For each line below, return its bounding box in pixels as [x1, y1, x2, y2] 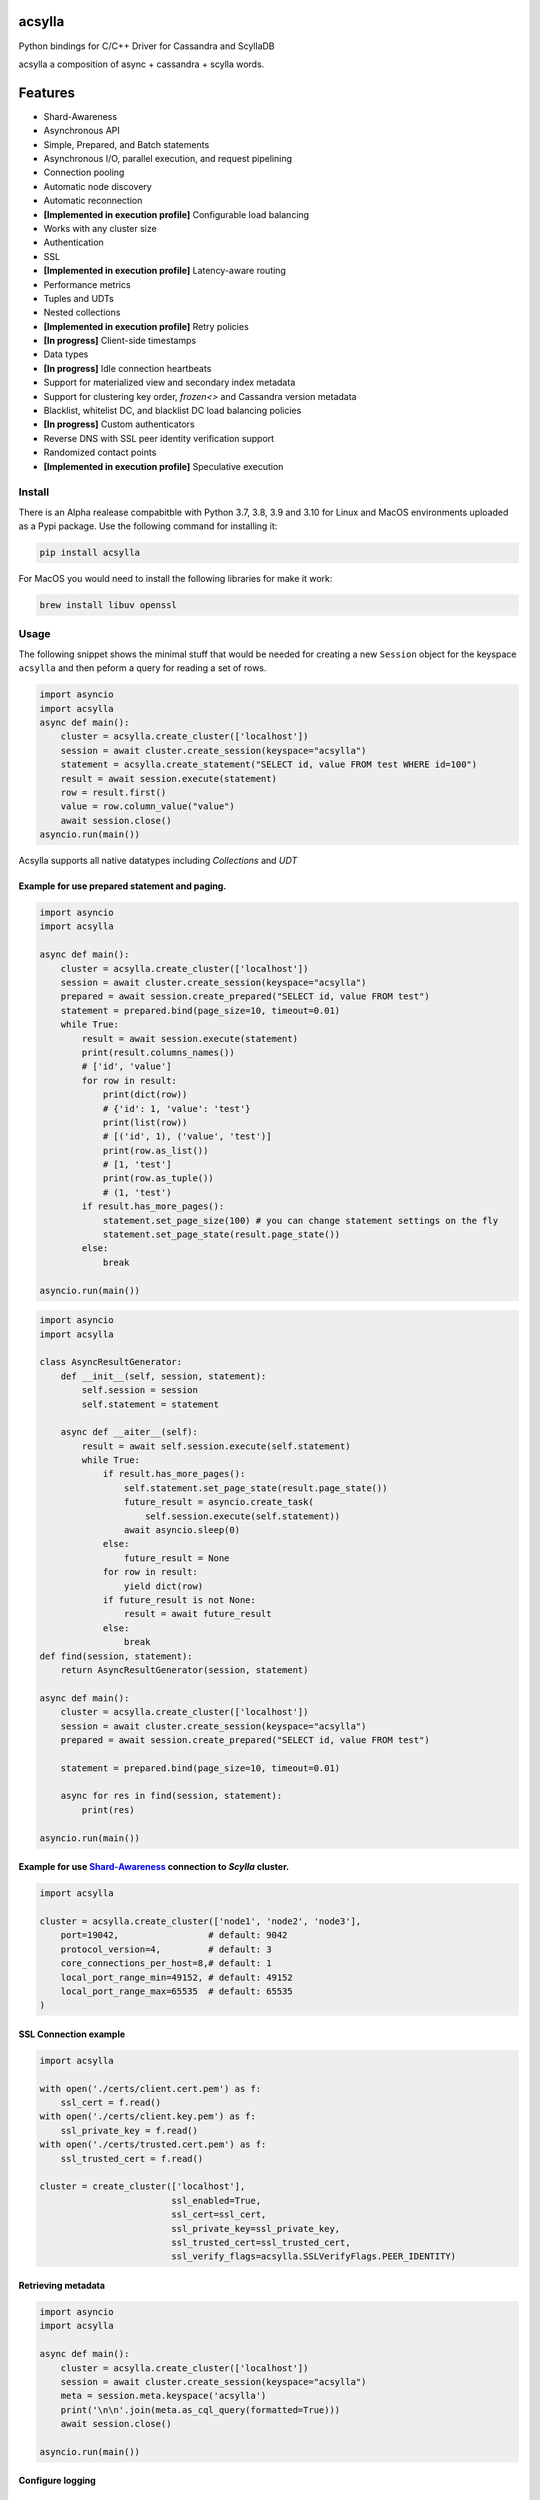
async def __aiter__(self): [60, 1426, 199, 1438]
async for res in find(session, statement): [60, 1790, 283, 1802]
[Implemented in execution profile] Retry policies [43, 320, 249, 332]
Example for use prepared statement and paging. [18, 880, 227, 892]
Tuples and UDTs [43, 292, 114, 304]
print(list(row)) [102, 1116, 188, 1128]
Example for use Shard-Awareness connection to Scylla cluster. [18, 1861, 290, 1873]
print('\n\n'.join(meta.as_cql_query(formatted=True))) [60, 2404, 341, 2415]
